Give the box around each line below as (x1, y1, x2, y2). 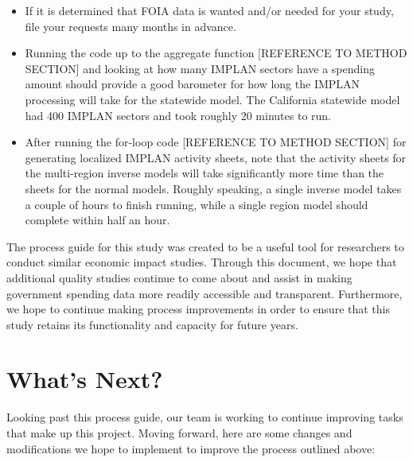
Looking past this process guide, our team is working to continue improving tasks (6, 409, 403, 425)
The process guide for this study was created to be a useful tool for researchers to (6, 238, 404, 254)
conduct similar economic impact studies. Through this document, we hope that (6, 254, 397, 270)
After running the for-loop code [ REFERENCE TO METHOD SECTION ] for (25, 134, 407, 150)
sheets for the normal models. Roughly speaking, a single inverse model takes (25, 180, 402, 196)
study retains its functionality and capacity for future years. (6, 316, 298, 332)
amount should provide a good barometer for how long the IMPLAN (25, 76, 360, 92)
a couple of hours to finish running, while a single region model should (25, 196, 368, 212)
